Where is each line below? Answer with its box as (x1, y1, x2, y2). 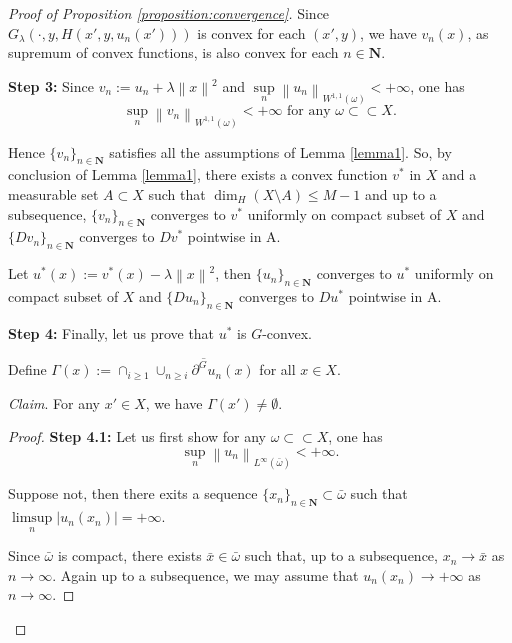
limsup (11, 511, 53, 526)
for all (259, 359, 296, 380)
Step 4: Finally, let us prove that (8, 322, 215, 343)
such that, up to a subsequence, (244, 545, 438, 566)
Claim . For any (8, 392, 100, 413)
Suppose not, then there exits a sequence (8, 483, 258, 504)
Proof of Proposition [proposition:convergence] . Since (8, 3, 330, 23)
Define (8, 359, 47, 380)
